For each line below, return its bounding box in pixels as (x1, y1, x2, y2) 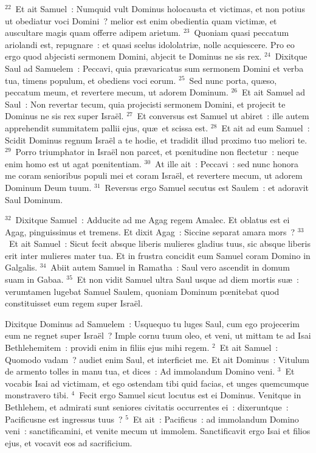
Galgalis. (5, 261, 38, 274)
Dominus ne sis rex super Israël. (5, 109, 124, 122)
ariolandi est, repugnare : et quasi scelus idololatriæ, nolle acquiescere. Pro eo (5, 38, 295, 50)
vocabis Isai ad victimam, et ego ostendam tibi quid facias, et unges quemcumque (5, 376, 309, 389)
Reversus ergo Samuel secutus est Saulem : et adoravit (105, 181, 309, 193)
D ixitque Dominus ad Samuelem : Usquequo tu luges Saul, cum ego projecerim (5, 317, 300, 330)
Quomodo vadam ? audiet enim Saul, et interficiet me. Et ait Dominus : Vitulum (5, 353, 310, 365)
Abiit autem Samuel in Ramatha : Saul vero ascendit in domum (50, 261, 290, 274)
